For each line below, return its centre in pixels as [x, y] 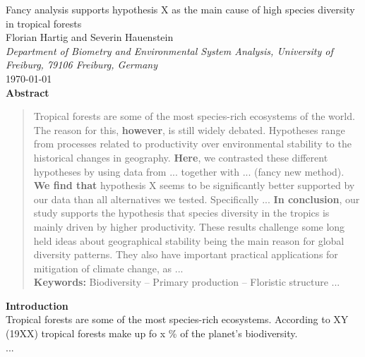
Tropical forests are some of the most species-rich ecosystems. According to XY [177, 319]
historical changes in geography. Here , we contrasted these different [181, 157]
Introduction [37, 305]
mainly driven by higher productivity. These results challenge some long [189, 226]
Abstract [28, 92]
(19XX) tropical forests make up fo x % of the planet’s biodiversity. [152, 333]
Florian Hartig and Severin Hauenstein [90, 37]
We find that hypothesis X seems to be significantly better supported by [194, 185]
